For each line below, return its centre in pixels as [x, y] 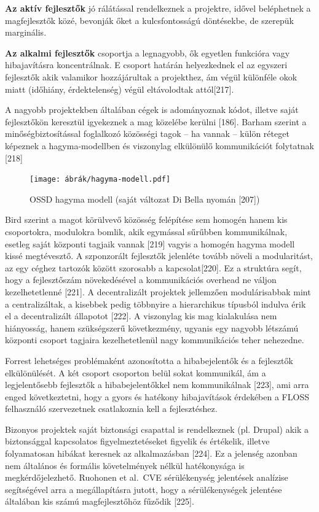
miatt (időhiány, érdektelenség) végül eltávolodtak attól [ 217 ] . [120, 89]
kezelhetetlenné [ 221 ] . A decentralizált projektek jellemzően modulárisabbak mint [158, 291]
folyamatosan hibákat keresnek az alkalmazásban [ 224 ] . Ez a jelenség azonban [151, 453]
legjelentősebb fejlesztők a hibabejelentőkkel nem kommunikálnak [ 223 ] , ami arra [157, 385]
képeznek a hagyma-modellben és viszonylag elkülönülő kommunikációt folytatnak [160, 145]
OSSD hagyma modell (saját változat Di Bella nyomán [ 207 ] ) [145, 199]
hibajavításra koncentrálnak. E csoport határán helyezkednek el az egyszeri [146, 65]
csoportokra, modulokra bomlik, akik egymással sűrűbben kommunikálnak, [146, 231]
